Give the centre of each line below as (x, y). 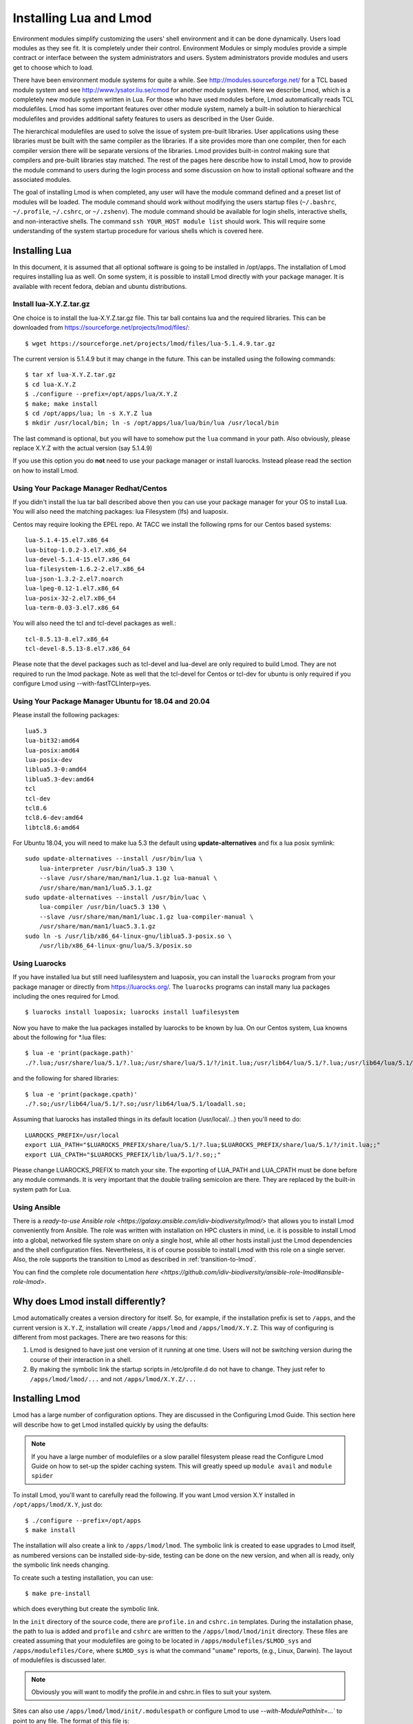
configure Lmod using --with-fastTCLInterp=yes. (82, 683)
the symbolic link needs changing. (61, 1565)
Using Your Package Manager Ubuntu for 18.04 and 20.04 (111, 701)
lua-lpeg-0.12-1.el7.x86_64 (72, 589)
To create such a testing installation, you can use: (83, 1577)
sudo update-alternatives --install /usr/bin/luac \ (116, 898)
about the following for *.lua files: (60, 1037)
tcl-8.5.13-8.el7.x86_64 (67, 639)
